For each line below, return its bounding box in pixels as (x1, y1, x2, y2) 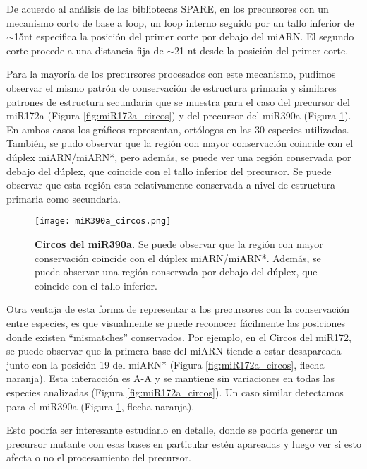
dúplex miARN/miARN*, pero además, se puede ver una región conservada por (6, 149, 351, 164)
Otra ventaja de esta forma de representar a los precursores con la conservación (6, 302, 350, 316)
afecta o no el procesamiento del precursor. (6, 450, 192, 465)
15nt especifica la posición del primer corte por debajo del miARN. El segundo (13, 29, 354, 44)
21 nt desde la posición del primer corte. (174, 42, 349, 57)
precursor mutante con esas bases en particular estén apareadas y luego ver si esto (6, 436, 361, 451)
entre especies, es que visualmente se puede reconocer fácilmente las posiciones (6, 315, 346, 330)
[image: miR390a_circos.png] (35, 216, 172, 227)
